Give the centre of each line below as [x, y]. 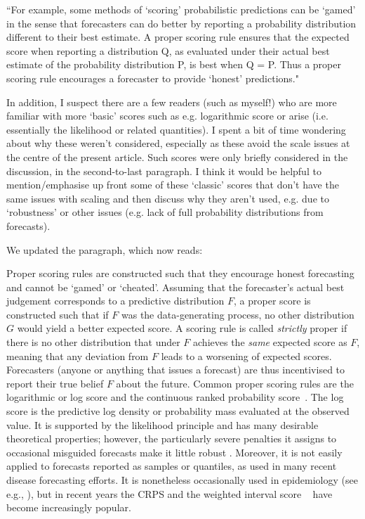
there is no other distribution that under [93, 342]
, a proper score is [272, 301]
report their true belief [55, 383]
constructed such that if [58, 314]
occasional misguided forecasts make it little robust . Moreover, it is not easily [174, 452]
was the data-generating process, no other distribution [238, 314]
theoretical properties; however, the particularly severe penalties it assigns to [172, 438]
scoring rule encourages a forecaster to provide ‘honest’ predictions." [153, 78]
